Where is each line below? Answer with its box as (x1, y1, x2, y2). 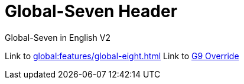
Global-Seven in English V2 (5, 32, 110, 43)
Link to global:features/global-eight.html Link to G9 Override (5, 50, 239, 61)
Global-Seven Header (5, 1, 178, 21)
